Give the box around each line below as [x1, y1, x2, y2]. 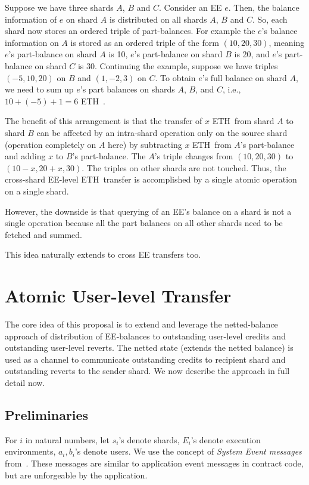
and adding [5, 150, 46, 162]
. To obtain [155, 71, 196, 84]
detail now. [5, 376, 45, 388]
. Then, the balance [228, 1, 299, 13]
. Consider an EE [158, 1, 222, 13]
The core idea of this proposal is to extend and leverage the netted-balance [5, 318, 278, 330]
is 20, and [234, 48, 270, 60]
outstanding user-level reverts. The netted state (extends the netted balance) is [5, 341, 294, 354]
